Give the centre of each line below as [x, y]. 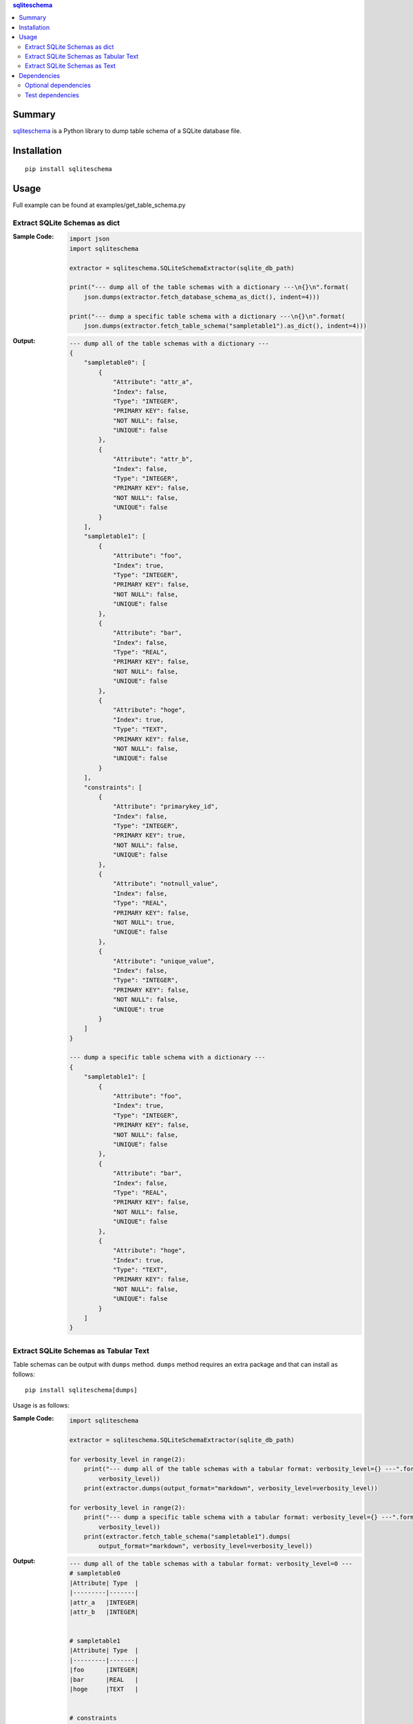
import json [89, 239]
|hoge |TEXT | [104, 1689]
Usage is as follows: [41, 1405]
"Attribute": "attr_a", [153, 382]
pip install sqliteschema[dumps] [81, 1390]
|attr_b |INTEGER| [104, 1612]
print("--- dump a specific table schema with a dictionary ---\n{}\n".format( [207, 316]
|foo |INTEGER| [104, 1670]
